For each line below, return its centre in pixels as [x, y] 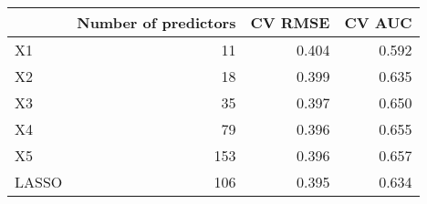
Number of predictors [156, 22]
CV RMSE [290, 22]
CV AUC [378, 22]
